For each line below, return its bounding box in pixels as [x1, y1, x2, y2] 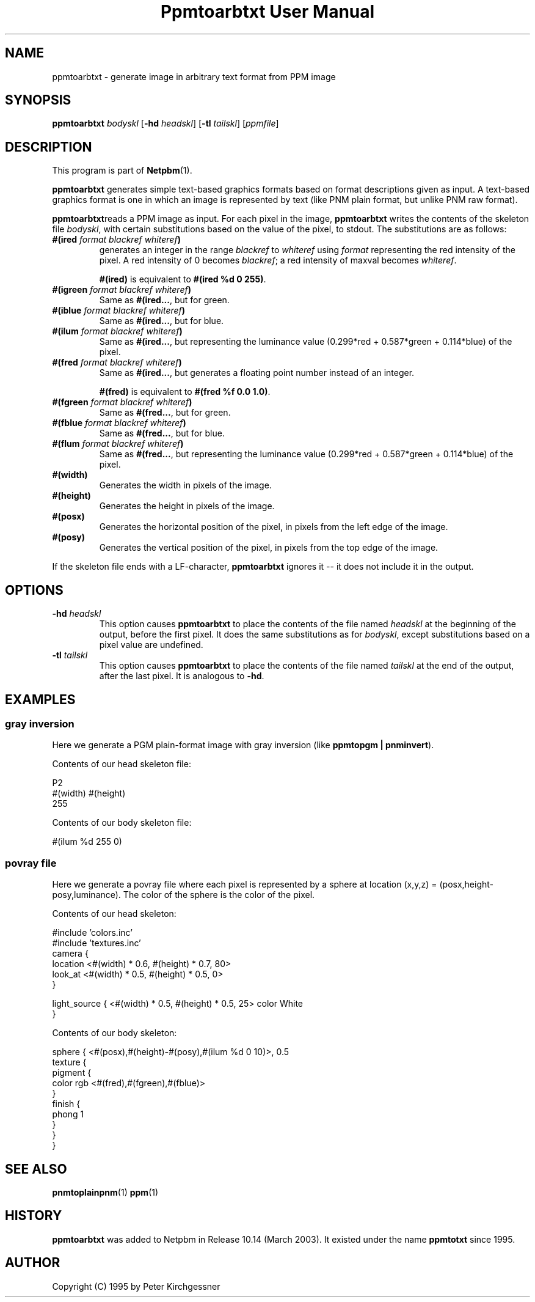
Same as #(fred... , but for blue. [99, 428, 225, 439]
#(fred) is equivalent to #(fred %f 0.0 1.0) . [99, 386, 271, 397]
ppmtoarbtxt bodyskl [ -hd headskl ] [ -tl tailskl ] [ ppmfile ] [52, 118, 279, 129]
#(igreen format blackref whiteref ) [52, 284, 191, 295]
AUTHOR [5, 1255, 60, 1271]
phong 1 [52, 1109, 84, 1120]
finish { [52, 1098, 81, 1109]
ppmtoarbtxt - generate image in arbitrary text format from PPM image [52, 71, 336, 82]
